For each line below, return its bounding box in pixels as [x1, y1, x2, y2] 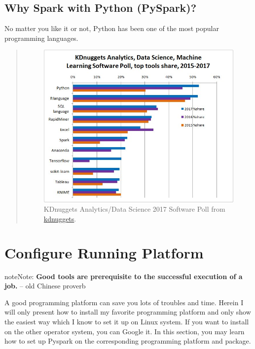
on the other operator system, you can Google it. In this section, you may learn [4, 326, 245, 336]
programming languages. [4, 32, 78, 43]
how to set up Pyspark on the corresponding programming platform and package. [4, 336, 251, 346]
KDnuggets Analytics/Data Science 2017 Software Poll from [43, 204, 225, 214]
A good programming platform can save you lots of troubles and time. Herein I [4, 297, 244, 307]
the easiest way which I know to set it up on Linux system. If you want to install [4, 316, 249, 326]
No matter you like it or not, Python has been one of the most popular [4, 23, 219, 33]
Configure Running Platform [4, 242, 204, 262]
